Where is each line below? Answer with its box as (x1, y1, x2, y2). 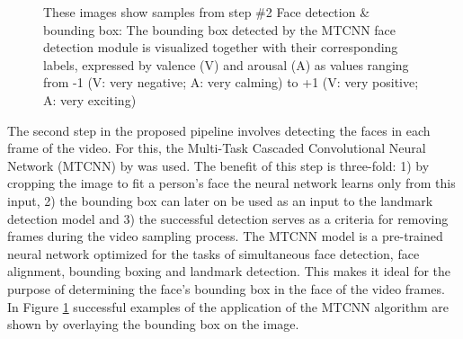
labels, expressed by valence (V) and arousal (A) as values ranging (43, 55, 409, 74)
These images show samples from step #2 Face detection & (43, 3, 370, 21)
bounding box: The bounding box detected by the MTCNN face (43, 20, 396, 39)
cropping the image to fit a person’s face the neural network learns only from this (7, 174, 456, 192)
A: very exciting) (43, 90, 137, 109)
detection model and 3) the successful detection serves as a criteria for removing (7, 209, 449, 227)
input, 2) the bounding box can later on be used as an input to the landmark (7, 191, 433, 210)
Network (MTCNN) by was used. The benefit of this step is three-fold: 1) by (7, 156, 430, 174)
